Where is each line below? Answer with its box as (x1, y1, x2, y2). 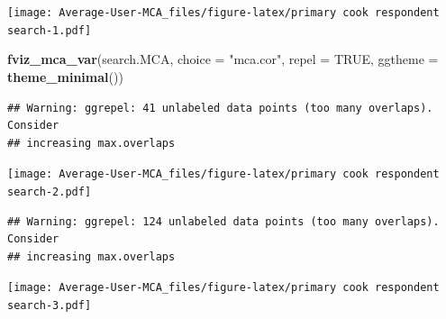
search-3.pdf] (7, 299, 92, 313)
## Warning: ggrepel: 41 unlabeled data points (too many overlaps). (7, 101, 433, 114)
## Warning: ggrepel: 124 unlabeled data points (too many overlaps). (7, 214, 440, 228)
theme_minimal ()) (7, 67, 123, 86)
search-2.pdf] (7, 185, 92, 198)
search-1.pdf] (7, 23, 92, 37)
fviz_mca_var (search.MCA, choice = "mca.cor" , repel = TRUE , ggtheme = (7, 50, 439, 68)
